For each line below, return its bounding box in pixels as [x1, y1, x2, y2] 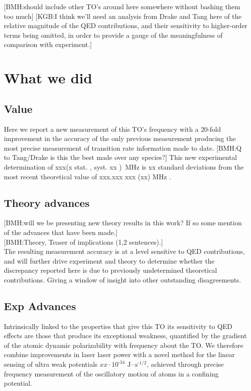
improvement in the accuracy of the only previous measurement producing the [4, 133, 236, 143]
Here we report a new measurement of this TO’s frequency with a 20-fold [4, 124, 221, 134]
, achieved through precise [147, 359, 224, 369]
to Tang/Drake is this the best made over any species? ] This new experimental [4, 152, 237, 162]
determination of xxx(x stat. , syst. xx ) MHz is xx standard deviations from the [4, 161, 244, 172]
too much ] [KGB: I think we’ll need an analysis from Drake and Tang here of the [4, 11, 242, 21]
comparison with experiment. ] [4, 39, 92, 49]
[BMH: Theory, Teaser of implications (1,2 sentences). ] [4, 236, 163, 247]
